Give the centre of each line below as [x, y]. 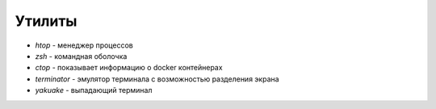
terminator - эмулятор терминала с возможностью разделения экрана [157, 79]
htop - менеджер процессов [84, 45]
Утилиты [46, 21]
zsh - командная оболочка [81, 56]
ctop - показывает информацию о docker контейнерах [129, 68]
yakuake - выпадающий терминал [94, 90]
